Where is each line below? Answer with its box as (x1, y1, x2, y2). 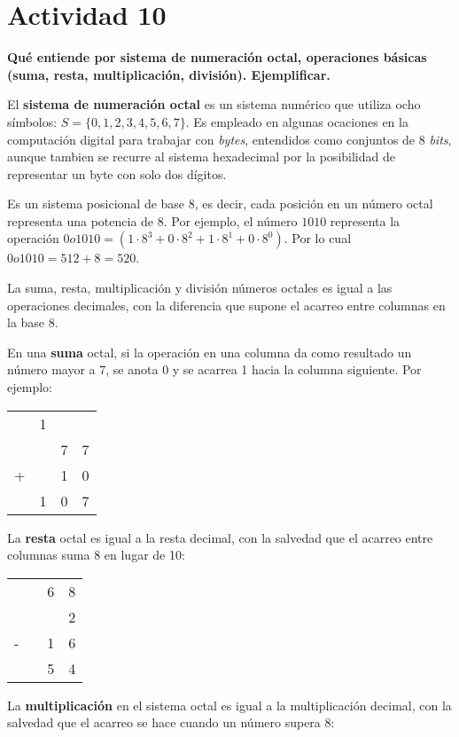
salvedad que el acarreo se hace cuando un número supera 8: (7, 713, 335, 732)
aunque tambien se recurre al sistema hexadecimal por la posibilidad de (7, 147, 395, 166)
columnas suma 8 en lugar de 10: (7, 545, 185, 564)
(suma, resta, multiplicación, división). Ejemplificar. (7, 65, 331, 83)
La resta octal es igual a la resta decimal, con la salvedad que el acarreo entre (7, 528, 433, 546)
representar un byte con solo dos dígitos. (7, 164, 227, 183)
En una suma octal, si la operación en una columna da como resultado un (7, 342, 412, 361)
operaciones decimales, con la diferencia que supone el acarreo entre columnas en (7, 295, 446, 314)
